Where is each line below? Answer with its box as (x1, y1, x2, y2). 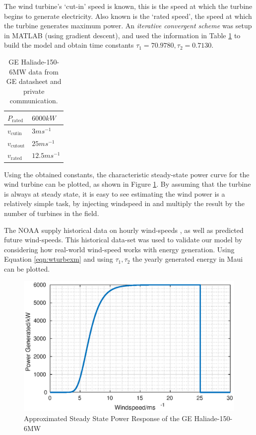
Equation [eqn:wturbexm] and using (4, 254, 113, 264)
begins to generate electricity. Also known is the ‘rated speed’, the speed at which (4, 10, 252, 21)
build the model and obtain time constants (4, 40, 134, 50)
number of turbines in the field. (4, 208, 99, 218)
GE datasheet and (6, 76, 62, 86)
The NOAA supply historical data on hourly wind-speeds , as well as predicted (4, 224, 244, 235)
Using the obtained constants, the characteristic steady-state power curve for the (4, 169, 250, 179)
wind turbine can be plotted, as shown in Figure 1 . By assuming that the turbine (4, 179, 251, 189)
